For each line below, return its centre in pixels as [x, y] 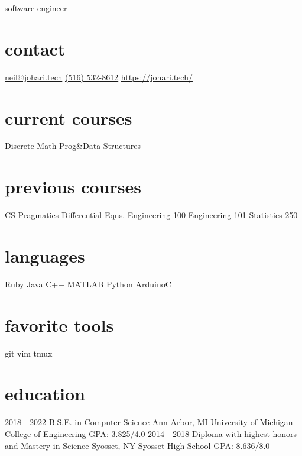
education [45, 394]
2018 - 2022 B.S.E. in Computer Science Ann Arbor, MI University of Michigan [149, 422]
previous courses [73, 187]
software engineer [36, 8]
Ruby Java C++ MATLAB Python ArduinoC [88, 284]
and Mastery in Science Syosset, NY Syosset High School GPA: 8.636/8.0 [137, 445]
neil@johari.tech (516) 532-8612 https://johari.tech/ [99, 77]
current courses [69, 117]
